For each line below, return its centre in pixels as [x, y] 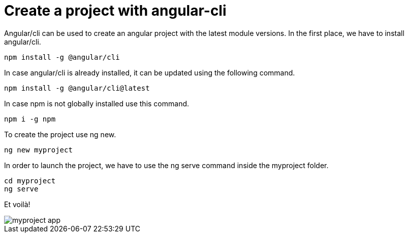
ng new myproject [38, 150]
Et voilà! [17, 204]
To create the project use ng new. [60, 134]
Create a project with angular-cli [115, 11]
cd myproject [30, 181]
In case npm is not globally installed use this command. [97, 103]
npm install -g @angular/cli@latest [77, 88]
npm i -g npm [30, 119]
